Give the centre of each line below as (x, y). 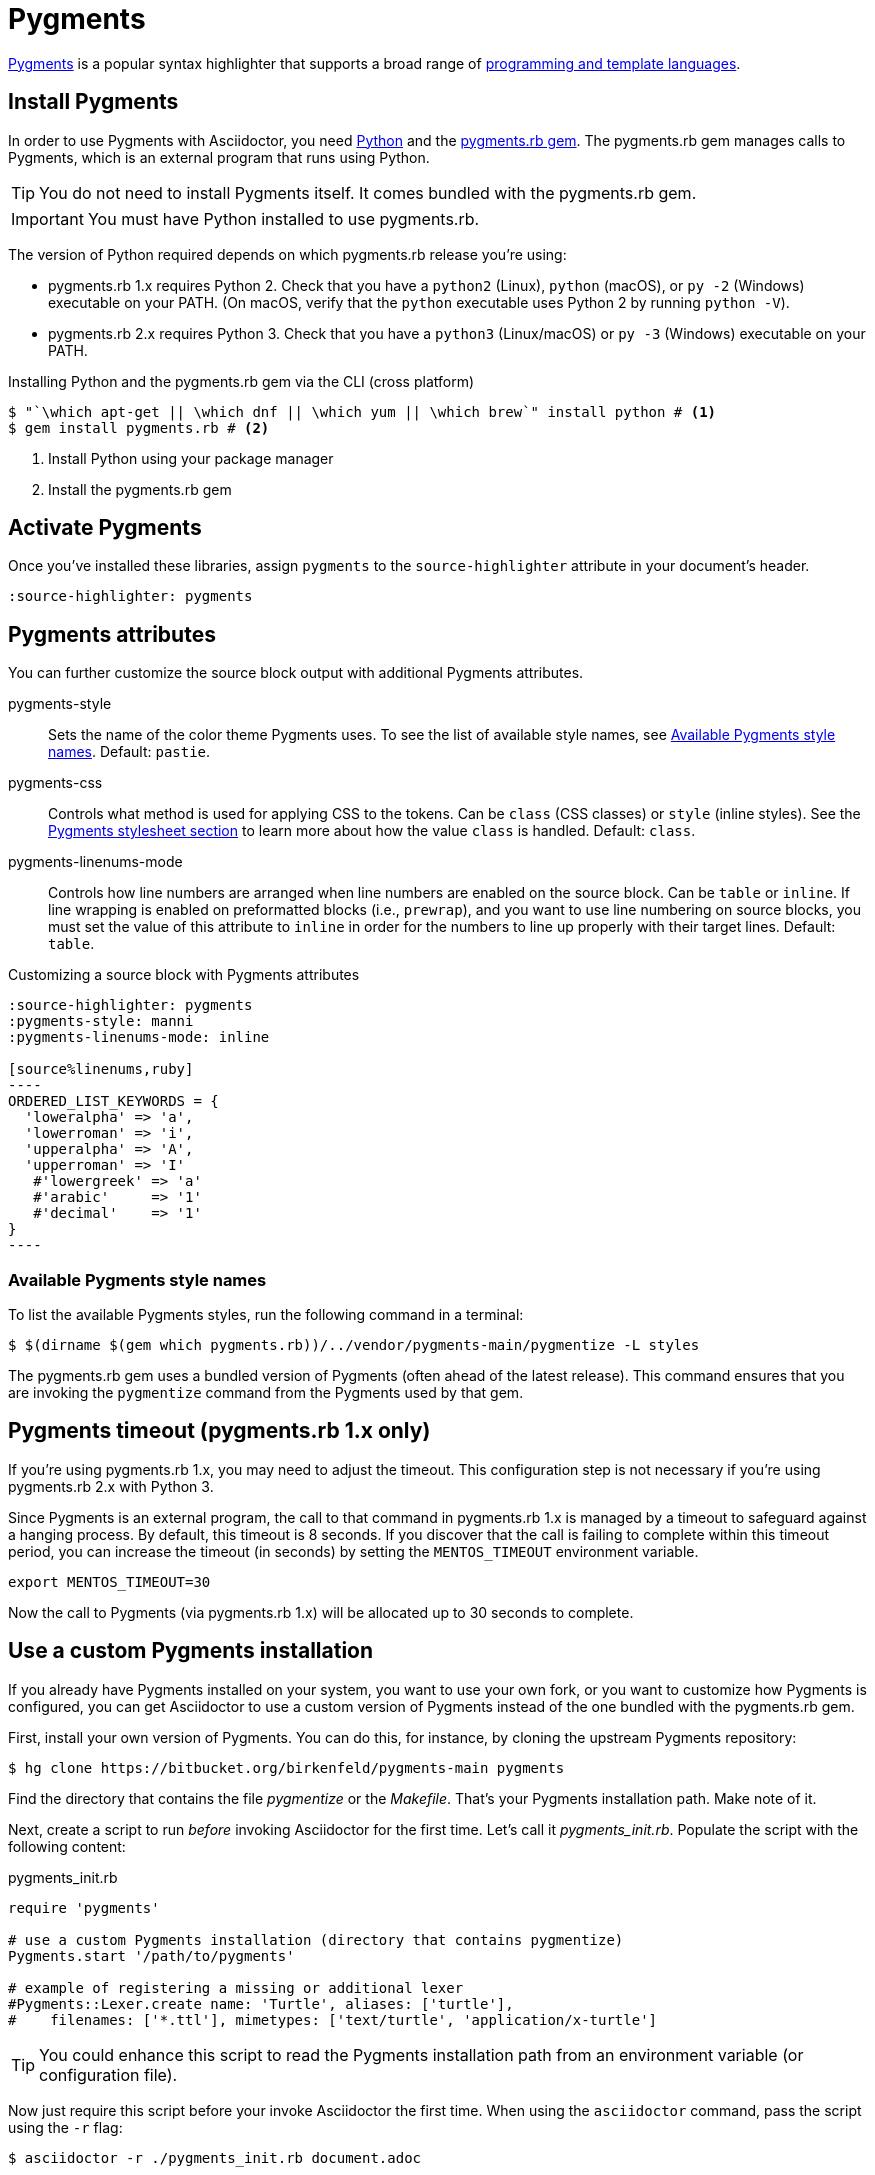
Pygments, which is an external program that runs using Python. (219, 157)
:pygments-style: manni (101, 1021)
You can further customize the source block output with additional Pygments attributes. (296, 673)
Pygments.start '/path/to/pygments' (151, 1955)
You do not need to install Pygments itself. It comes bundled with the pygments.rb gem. (368, 192)
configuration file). (108, 2074)
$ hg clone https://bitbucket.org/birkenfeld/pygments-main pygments (286, 1767)
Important (47, 218)
